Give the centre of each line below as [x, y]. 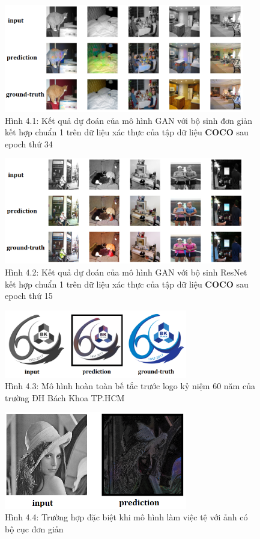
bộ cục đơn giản [34, 528]
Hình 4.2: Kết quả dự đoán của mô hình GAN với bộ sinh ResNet [126, 272]
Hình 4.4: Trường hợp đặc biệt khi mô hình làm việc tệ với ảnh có [126, 517]
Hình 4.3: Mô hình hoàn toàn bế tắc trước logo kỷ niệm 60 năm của [130, 386]
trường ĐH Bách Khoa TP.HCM [65, 397]
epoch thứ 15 [29, 296]
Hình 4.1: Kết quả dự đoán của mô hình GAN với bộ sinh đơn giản [129, 120]
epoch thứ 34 [29, 143]
